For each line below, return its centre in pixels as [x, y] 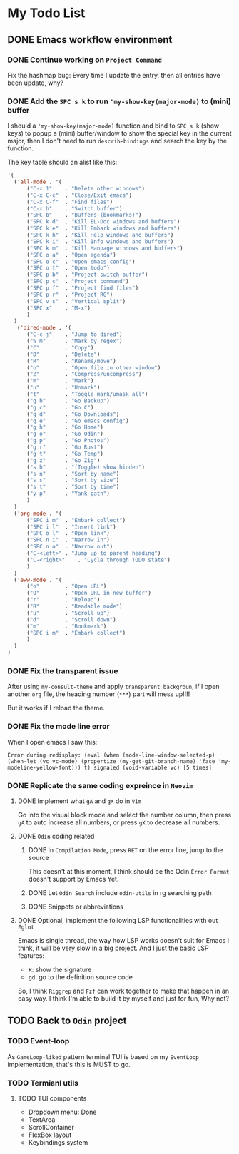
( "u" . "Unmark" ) [63, 388]
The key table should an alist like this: [62, 163]
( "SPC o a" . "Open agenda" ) [71, 255]
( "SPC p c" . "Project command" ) [78, 282]
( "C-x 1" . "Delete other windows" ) [85, 188]
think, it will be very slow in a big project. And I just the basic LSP [113, 948]
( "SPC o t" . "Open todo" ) [68, 268]
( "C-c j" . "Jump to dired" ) [74, 335]
